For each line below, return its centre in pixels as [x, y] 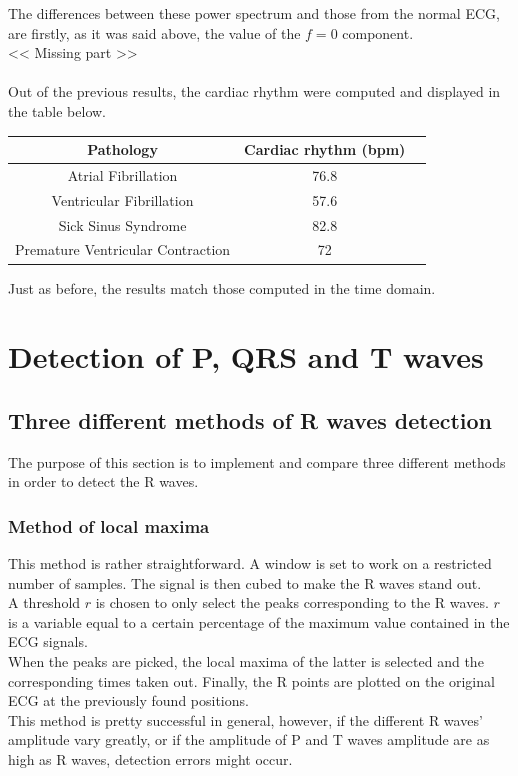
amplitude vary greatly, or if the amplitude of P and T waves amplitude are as [249, 739]
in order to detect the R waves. [103, 481]
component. [378, 32]
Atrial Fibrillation [122, 174]
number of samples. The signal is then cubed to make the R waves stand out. [245, 582]
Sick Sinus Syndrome [122, 224]
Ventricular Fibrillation [122, 199]
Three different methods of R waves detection [250, 419]
